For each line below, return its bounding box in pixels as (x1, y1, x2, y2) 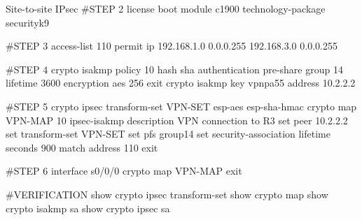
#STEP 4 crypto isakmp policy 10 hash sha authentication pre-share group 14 (6, 61, 343, 76)
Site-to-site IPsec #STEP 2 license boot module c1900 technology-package (6, 1, 326, 15)
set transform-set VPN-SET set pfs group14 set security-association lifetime (6, 126, 330, 141)
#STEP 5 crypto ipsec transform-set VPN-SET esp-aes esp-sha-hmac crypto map (6, 98, 357, 113)
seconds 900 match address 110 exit (6, 140, 158, 154)
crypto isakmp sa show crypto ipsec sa (6, 200, 170, 215)
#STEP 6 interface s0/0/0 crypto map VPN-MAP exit (6, 163, 242, 178)
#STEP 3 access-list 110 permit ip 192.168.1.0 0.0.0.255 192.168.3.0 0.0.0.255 (6, 38, 337, 53)
